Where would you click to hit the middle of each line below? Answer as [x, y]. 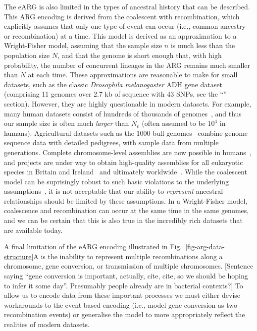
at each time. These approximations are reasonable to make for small [133, 75]
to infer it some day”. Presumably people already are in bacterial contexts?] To [124, 285]
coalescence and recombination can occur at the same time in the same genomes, [127, 210]
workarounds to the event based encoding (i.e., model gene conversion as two [121, 304]
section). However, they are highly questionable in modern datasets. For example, [128, 103]
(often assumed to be [174, 123]
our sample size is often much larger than [67, 123]
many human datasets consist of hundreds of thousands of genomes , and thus [123, 113]
